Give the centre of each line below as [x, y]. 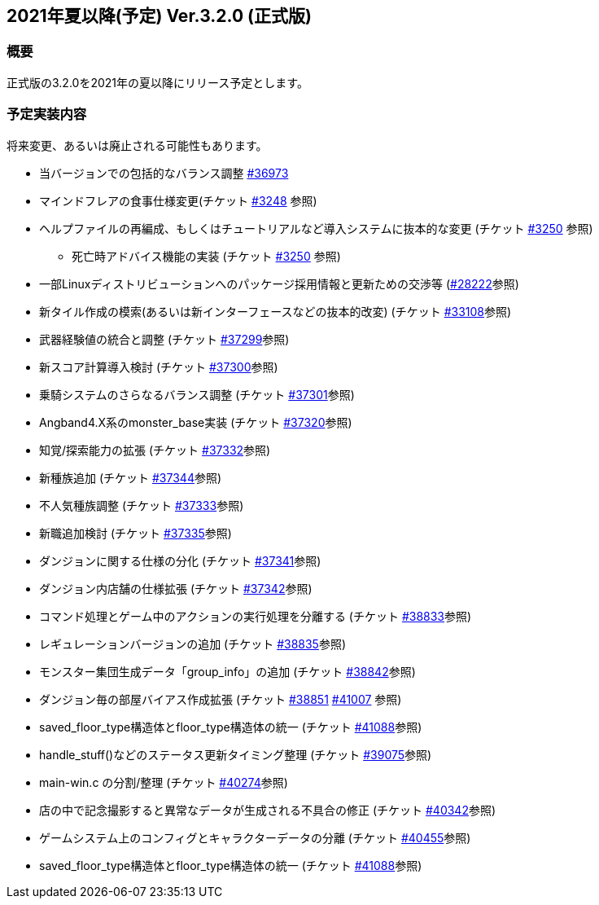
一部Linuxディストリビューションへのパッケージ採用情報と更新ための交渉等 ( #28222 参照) [279, 283]
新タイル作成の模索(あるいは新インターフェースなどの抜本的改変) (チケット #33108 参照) [275, 311]
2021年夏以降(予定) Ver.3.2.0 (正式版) [159, 16]
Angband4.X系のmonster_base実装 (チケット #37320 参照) [196, 422]
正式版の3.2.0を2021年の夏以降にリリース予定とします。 [157, 82]
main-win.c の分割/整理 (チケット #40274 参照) [164, 782]
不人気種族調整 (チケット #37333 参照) [142, 505]
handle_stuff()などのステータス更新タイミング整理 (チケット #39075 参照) [236, 754]
